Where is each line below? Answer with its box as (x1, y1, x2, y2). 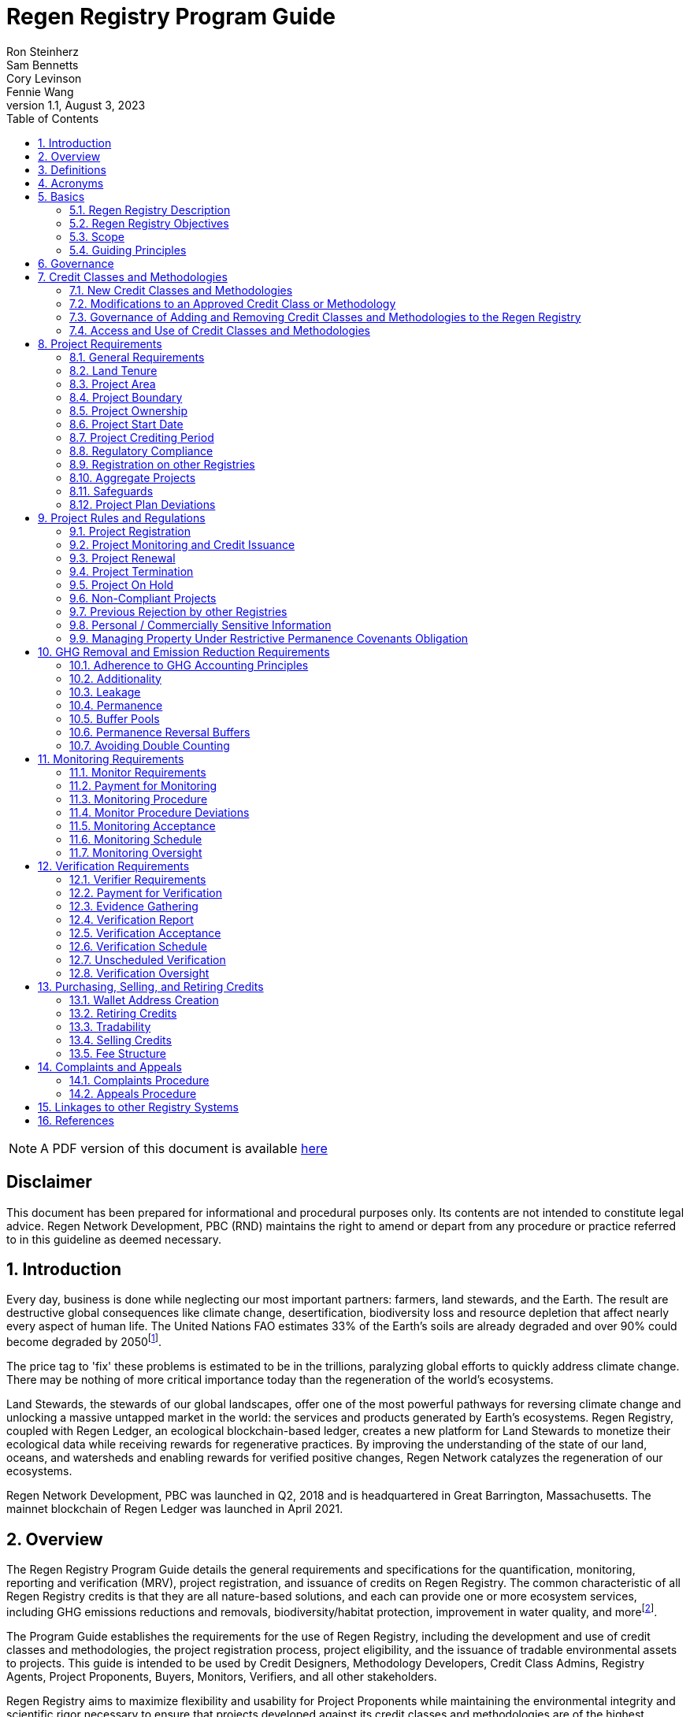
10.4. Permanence (69, 698, 163, 712)
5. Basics (38, 189, 85, 203)
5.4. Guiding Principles (69, 243, 187, 257)
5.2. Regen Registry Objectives (69, 216, 229, 230)
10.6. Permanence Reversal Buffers (69, 725, 250, 739)
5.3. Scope (69, 229, 124, 243)
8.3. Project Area (69, 376, 156, 391)
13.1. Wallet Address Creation (69, 992, 219, 1007)
